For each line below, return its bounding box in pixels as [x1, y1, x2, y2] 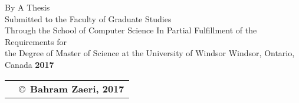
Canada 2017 [5, 58, 54, 70]
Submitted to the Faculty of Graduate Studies [5, 12, 172, 25]
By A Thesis [5, 1, 50, 13]
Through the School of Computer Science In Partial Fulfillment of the [5, 24, 257, 36]
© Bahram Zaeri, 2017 [19, 81, 124, 95]
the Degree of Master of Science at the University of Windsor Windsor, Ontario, [5, 47, 295, 59]
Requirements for [5, 35, 67, 47]
